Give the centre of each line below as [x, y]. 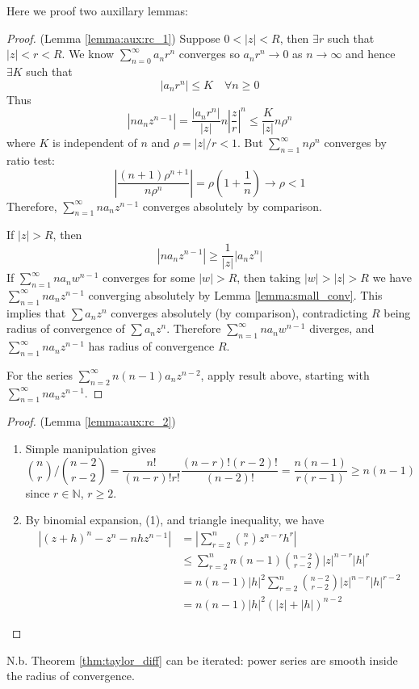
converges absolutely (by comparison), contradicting [239, 312]
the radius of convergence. [71, 676]
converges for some [149, 277]
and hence [371, 54]
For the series [40, 374]
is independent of [95, 143]
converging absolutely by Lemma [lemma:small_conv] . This [235, 294]
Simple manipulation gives [90, 449]
